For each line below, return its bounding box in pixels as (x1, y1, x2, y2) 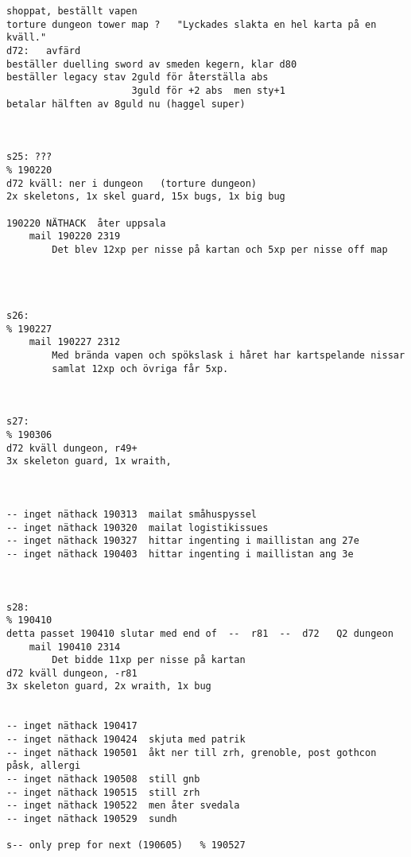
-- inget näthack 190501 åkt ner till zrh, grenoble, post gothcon (6, 746, 377, 758)
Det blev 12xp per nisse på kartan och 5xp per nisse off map (52, 243, 388, 255)
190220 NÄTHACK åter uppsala (6, 217, 166, 229)
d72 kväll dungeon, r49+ (6, 442, 138, 454)
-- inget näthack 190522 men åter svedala (6, 800, 240, 812)
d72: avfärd (6, 45, 81, 56)
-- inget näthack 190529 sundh (6, 813, 177, 825)
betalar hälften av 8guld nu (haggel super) (6, 98, 246, 110)
